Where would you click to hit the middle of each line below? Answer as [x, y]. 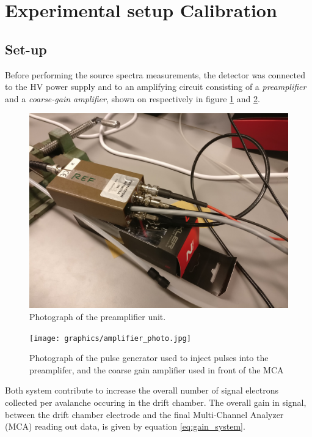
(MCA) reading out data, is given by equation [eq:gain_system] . [125, 426]
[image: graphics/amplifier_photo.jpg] [110, 338]
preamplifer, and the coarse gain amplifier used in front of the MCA [157, 369]
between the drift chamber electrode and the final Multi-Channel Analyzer [144, 414]
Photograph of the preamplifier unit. [98, 316]
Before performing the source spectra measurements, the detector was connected [155, 74]
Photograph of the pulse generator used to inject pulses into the [149, 358]
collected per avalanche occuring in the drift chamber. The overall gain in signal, [156, 402]
